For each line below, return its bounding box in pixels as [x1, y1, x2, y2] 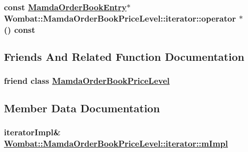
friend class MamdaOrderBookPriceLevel [4, 75, 170, 87]
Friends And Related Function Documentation [4, 49, 245, 64]
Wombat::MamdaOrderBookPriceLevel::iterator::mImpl [4, 137, 228, 149]
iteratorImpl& [4, 126, 61, 138]
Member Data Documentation [4, 100, 160, 115]
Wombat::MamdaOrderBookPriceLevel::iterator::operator [4, 12, 236, 24]
